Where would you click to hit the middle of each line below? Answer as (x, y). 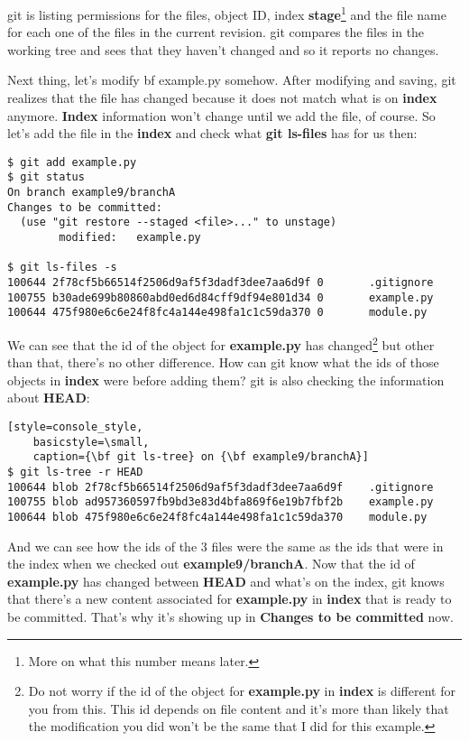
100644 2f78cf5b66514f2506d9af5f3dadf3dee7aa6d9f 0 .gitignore (221, 283)
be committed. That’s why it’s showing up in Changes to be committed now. (230, 617)
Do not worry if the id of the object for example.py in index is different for (242, 691)
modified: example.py (130, 238)
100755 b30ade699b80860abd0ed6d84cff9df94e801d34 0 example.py (221, 297)
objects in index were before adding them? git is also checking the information (226, 380)
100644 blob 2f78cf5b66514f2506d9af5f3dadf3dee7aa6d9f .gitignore (221, 487)
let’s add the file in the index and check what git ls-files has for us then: (212, 133)
